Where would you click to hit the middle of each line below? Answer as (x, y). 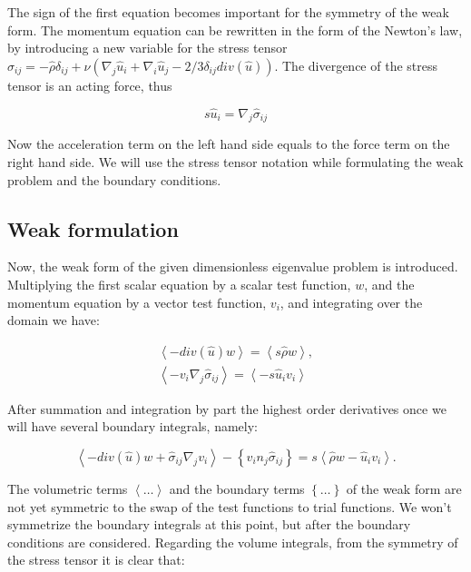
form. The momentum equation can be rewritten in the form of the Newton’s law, (235, 30)
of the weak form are (404, 488)
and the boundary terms (237, 488)
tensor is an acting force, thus (90, 85)
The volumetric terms (68, 488)
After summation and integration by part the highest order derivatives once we (227, 408)
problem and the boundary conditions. (114, 179)
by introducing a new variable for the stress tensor (147, 48)
